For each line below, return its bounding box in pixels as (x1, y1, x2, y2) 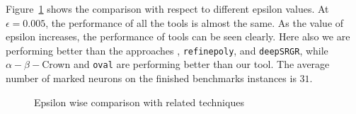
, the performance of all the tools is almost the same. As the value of (45, 15, 344, 30)
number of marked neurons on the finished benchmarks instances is (6, 71, 297, 86)
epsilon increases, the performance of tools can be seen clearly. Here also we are (6, 29, 350, 44)
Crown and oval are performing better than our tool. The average (42, 57, 330, 72)
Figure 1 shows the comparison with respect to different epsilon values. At (6, 1, 329, 16)
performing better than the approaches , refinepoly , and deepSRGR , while (6, 42, 328, 57)
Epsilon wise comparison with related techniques (34, 94, 244, 109)
